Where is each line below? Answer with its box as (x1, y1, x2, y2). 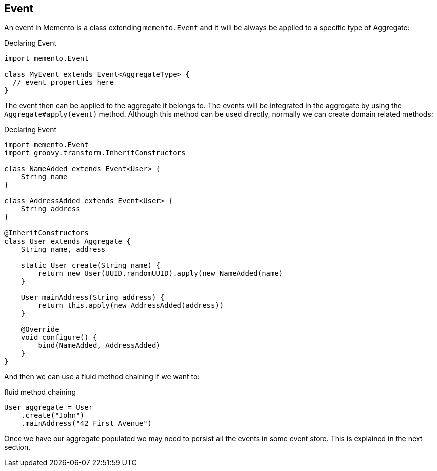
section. (4, 443, 31, 452)
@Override (21, 325, 59, 334)
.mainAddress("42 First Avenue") (21, 419, 152, 428)
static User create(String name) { (21, 261, 160, 270)
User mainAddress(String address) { (21, 293, 165, 302)
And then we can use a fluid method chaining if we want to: (4, 372, 200, 381)
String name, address (21, 245, 106, 254)
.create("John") (21, 411, 85, 420)
